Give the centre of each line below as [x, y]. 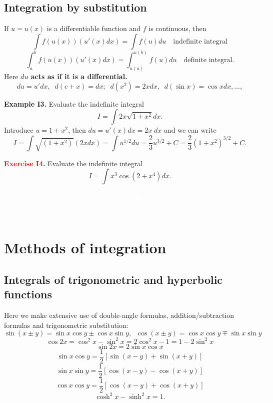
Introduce [19, 130]
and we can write [190, 130]
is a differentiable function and [94, 28]
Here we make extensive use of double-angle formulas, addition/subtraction [119, 315]
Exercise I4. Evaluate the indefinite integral [73, 163]
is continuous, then [177, 28]
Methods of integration [85, 248]
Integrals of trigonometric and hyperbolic [113, 279]
